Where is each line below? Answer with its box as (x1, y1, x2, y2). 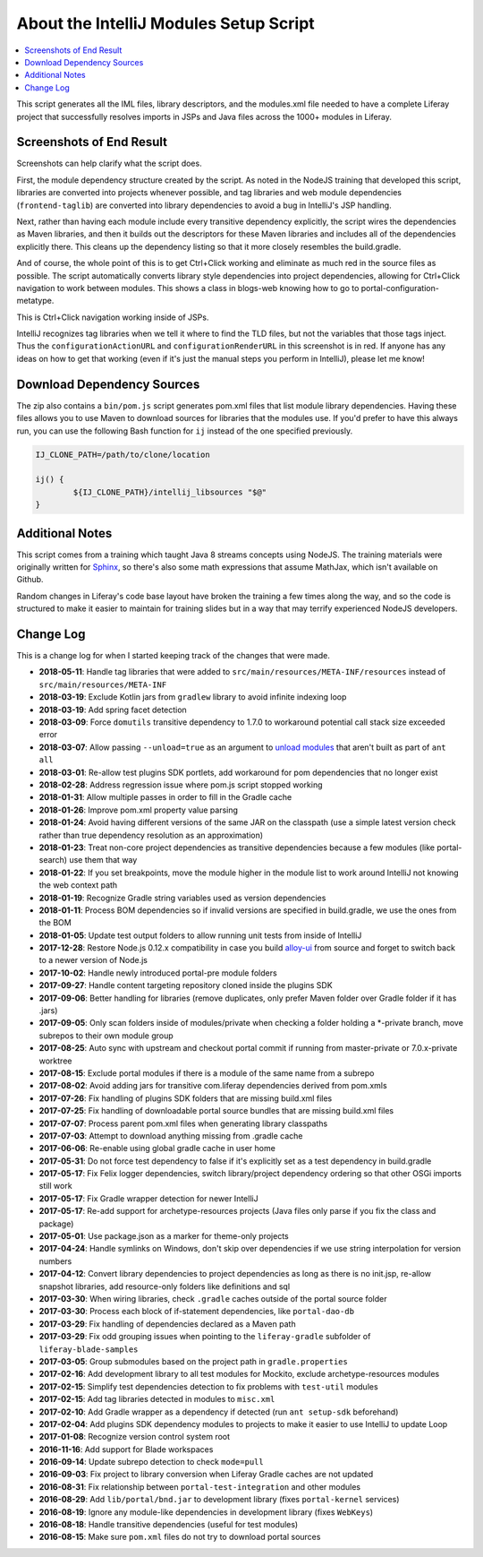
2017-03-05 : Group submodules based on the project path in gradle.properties (38, 1355, 348, 1366)
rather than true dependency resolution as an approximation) (38, 830, 264, 840)
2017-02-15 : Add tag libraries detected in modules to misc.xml (38, 1394, 275, 1405)
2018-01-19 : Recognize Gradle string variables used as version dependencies (38, 892, 326, 903)
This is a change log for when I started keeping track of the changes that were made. (16, 650, 331, 661)
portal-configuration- (360, 282, 440, 293)
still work (38, 1181, 72, 1191)
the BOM (38, 917, 72, 928)
